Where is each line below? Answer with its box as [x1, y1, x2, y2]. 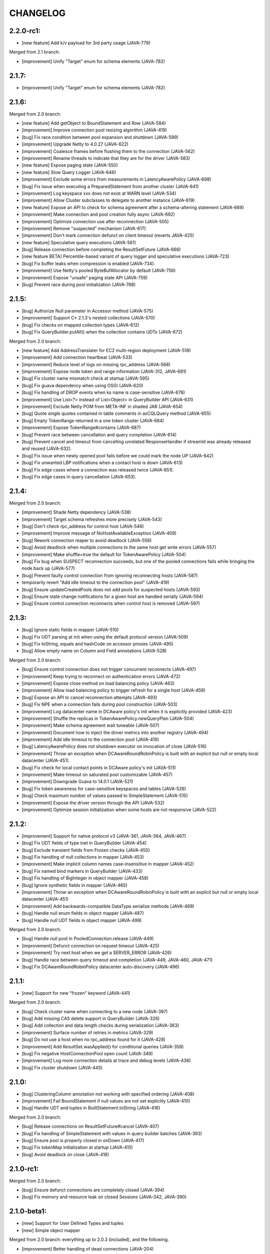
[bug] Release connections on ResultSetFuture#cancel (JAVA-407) [21, 1124, 159, 1130]
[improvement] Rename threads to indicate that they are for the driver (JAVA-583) [21, 155, 190, 161]
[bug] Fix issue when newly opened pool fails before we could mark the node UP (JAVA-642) [21, 452, 214, 458]
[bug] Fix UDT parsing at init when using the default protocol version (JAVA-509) [21, 634, 188, 640]
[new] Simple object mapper [21, 1227, 80, 1233]
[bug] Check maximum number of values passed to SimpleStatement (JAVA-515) [21, 793, 188, 799]
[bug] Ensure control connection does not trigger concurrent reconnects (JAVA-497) [21, 666, 196, 672]
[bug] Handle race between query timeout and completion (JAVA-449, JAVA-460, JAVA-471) [21, 957, 213, 963]
